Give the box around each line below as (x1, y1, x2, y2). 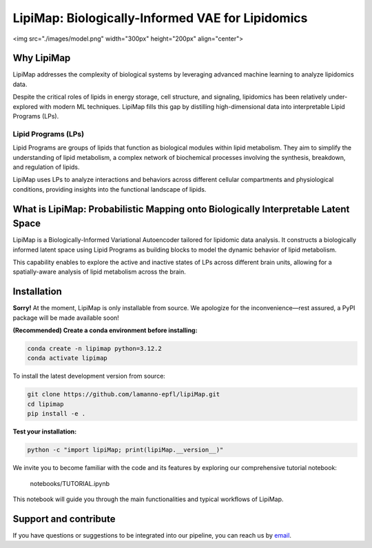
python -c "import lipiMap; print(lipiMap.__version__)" (27, 446, 224, 454)
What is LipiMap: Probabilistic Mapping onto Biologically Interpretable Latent (12, 203, 350, 215)
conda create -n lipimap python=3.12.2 (27, 345, 162, 353)
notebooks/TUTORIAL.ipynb (30, 479, 110, 487)
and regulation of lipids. (12, 163, 80, 171)
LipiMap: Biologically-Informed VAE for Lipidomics (12, 10, 308, 26)
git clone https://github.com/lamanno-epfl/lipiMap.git (27, 390, 220, 398)
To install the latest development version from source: (12, 372, 165, 380)
